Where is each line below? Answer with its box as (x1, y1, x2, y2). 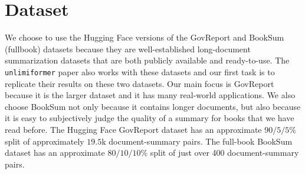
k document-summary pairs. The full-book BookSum (101, 135, 293, 147)
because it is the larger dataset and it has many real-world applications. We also (5, 89, 296, 101)
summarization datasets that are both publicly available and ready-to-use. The (5, 54, 290, 66)
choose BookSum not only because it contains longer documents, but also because (5, 100, 301, 112)
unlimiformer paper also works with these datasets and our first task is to (5, 65, 275, 78)
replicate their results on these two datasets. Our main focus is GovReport (5, 77, 274, 89)
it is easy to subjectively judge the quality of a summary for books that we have (5, 112, 294, 124)
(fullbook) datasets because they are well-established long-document (5, 42, 251, 55)
